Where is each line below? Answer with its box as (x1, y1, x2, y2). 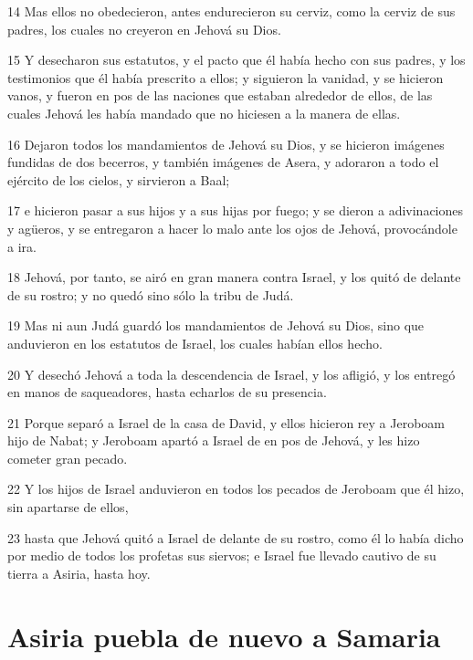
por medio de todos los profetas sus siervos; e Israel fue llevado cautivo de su (7, 546, 436, 565)
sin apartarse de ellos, (7, 498, 129, 517)
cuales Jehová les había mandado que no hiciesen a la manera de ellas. (7, 103, 401, 122)
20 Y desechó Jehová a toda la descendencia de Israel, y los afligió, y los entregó (7, 364, 456, 383)
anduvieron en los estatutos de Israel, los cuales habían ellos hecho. (7, 333, 383, 352)
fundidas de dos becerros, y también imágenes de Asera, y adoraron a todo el (7, 152, 439, 172)
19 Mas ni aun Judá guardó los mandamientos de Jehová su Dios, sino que (7, 316, 425, 335)
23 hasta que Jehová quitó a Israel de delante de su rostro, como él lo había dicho (7, 528, 464, 547)
